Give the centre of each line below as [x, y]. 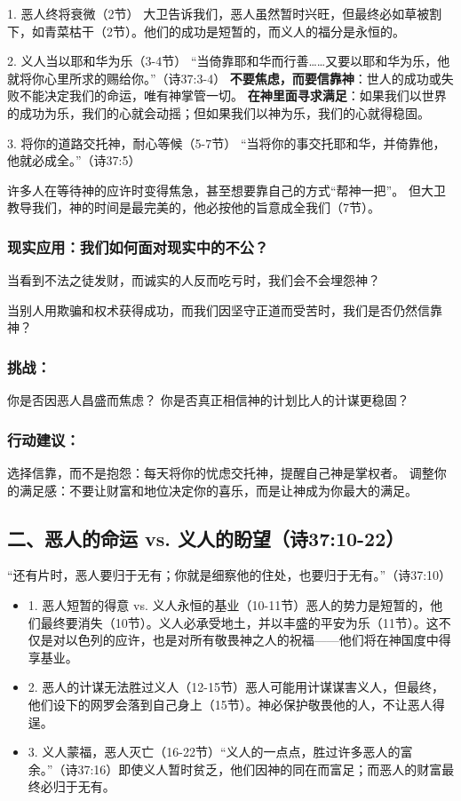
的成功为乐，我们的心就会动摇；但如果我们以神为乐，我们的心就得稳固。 [219, 112]
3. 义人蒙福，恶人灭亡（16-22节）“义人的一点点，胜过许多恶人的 [214, 752]
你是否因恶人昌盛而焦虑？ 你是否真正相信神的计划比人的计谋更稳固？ [208, 400]
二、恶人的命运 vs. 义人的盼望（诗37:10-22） [206, 538]
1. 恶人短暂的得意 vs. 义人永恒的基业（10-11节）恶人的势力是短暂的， [229, 604]
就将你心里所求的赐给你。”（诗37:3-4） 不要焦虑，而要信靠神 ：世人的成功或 [224, 78]
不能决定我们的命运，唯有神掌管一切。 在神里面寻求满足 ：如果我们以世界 [233, 95]
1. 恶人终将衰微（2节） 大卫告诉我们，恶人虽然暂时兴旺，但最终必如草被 [219, 13]
